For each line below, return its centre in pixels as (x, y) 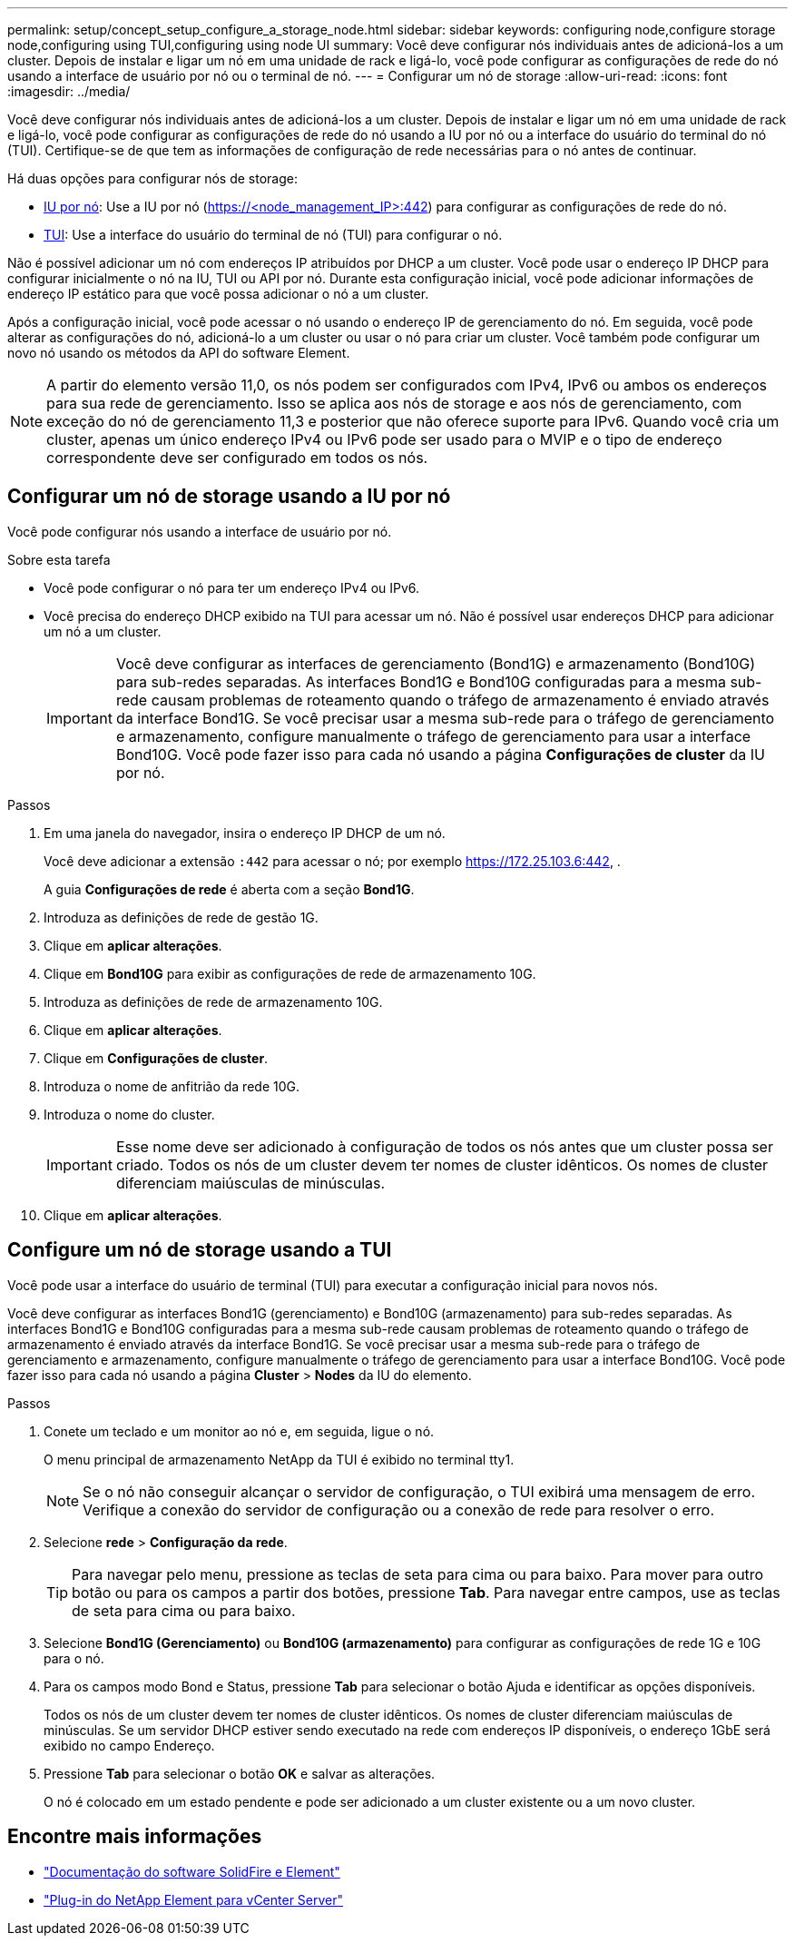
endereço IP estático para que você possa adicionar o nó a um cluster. (218, 294)
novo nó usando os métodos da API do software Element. (179, 353)
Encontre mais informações (135, 1837)
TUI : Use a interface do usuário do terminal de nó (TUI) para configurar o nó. (273, 235)
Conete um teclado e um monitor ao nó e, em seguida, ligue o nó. (239, 1431)
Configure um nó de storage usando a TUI (200, 1250)
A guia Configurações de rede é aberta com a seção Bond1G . (229, 889)
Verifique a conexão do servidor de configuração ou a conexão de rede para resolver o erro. (399, 1509)
